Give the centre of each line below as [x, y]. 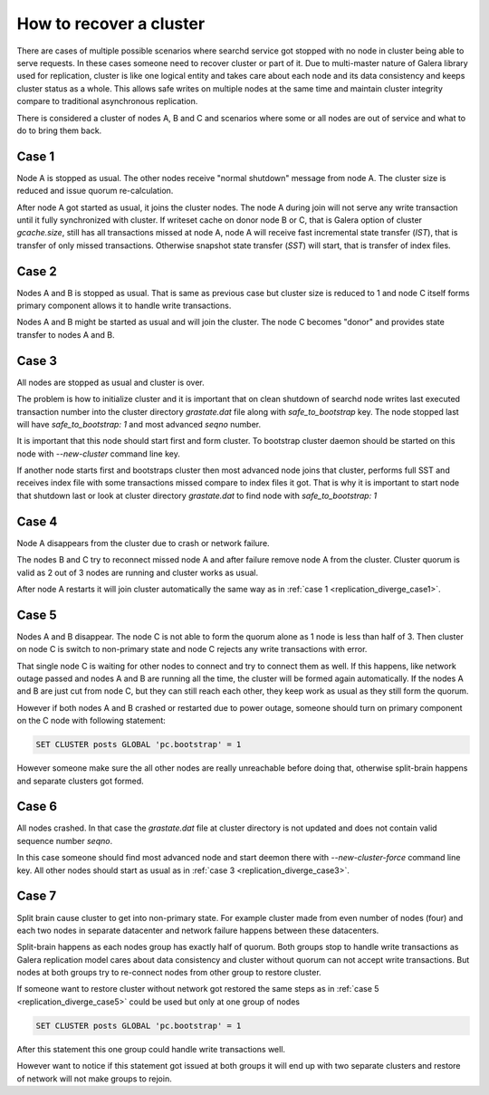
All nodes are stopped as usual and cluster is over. [111, 382]
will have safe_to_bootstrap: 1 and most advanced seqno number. [139, 424]
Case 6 [37, 807]
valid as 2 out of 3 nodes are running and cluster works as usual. [137, 572]
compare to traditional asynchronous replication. [107, 101]
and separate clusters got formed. [80, 781]
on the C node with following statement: [91, 721]
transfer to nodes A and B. [66, 334]
